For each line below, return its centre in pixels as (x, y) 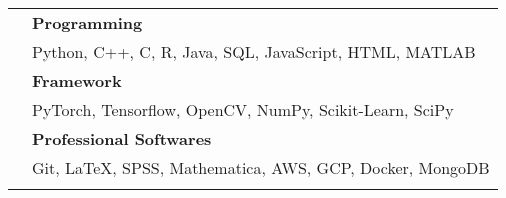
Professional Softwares (122, 138)
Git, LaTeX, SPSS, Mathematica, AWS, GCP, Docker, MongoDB (261, 167)
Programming (87, 22)
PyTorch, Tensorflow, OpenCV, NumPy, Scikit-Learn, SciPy (243, 109)
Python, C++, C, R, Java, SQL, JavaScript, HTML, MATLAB (254, 51)
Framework (77, 80)
